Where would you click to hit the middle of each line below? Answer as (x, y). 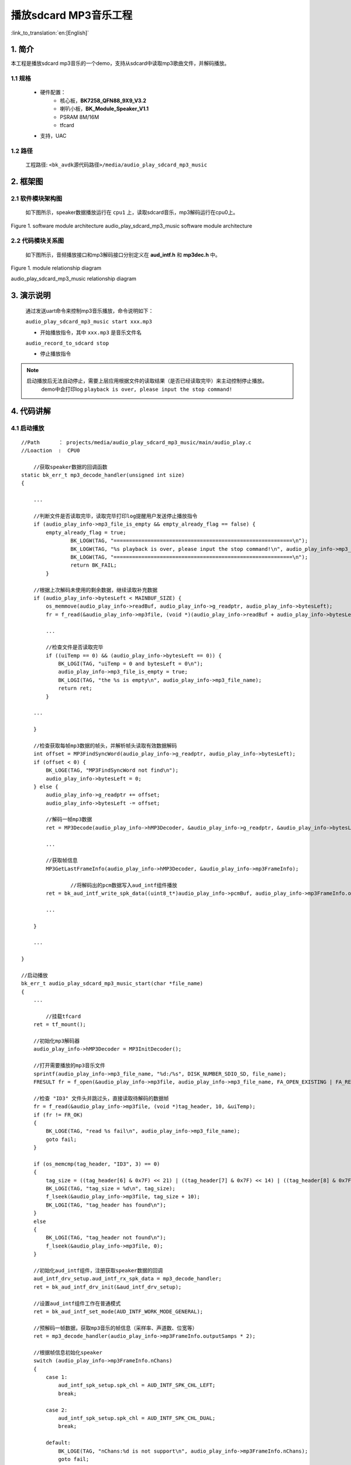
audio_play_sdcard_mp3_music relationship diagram (74, 279)
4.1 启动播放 (27, 428)
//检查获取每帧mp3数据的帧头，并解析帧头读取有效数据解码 (105, 745)
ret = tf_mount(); (60, 1025)
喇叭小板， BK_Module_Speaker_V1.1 (104, 109)
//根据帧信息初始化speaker (68, 1352)
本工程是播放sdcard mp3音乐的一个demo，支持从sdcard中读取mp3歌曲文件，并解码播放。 (120, 63)
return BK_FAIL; (94, 565)
